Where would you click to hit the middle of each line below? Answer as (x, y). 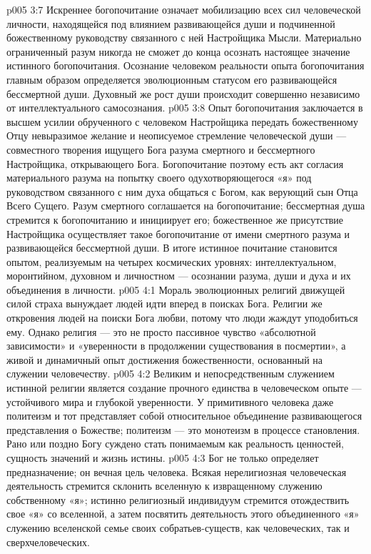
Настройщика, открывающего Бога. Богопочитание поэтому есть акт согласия (175, 163)
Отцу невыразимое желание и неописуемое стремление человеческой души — (177, 135)
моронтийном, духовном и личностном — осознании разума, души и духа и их (179, 276)
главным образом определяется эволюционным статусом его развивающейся (172, 79)
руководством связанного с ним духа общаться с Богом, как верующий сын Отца (182, 191)
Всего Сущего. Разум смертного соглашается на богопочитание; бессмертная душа (186, 206)
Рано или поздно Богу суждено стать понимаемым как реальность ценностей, (175, 444)
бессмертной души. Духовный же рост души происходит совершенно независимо (183, 93)
